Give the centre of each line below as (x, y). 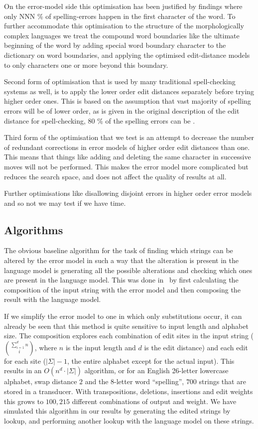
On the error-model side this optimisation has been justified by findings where (123, 6)
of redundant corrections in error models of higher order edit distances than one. (127, 147)
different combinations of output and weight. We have (154, 401)
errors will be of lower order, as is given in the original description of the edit (122, 110)
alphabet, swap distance (41, 381)
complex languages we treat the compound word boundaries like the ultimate (122, 35)
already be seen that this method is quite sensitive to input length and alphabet (126, 326)
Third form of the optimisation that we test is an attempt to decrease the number (129, 137)
